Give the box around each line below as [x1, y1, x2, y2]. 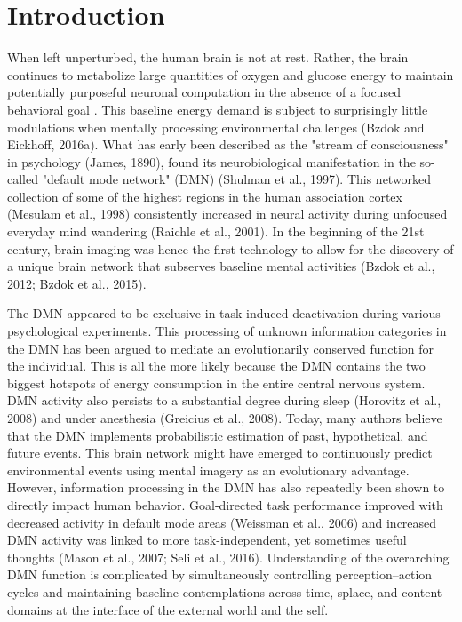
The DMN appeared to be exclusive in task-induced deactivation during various [7, 304, 441, 323]
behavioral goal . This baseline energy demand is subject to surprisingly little [7, 100, 428, 118]
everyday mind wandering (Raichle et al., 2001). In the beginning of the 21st [7, 222, 425, 241]
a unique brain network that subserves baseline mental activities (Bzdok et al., [7, 257, 435, 275]
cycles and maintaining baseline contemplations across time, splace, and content [7, 582, 442, 601]
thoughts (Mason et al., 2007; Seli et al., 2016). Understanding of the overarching [7, 547, 450, 566]
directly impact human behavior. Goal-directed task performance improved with [7, 495, 443, 514]
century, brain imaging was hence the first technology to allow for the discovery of [7, 239, 454, 258]
